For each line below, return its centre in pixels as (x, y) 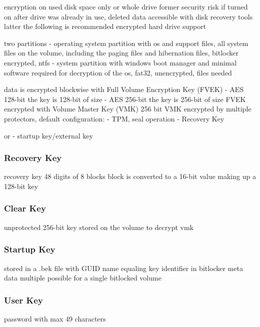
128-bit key (21, 186)
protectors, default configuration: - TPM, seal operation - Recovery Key (114, 118)
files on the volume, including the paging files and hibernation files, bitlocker (121, 53)
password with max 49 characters (55, 318)
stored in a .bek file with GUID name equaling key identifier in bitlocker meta (124, 268)
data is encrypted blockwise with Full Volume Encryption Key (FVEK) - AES (124, 89)
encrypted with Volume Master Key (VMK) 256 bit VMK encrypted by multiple (128, 109)
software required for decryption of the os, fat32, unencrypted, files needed (118, 72)
